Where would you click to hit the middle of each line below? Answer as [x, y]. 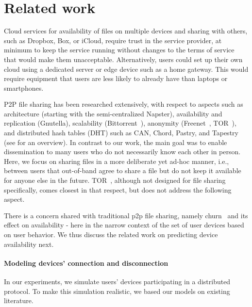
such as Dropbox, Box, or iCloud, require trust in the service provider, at [113, 40]
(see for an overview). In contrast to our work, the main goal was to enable [116, 142]
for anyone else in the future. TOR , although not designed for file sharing [115, 180]
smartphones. [24, 88]
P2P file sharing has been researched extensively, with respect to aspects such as [124, 104]
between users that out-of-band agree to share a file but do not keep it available [123, 170]
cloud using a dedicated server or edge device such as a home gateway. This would [126, 69]
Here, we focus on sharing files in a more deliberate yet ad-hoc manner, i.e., [117, 161]
